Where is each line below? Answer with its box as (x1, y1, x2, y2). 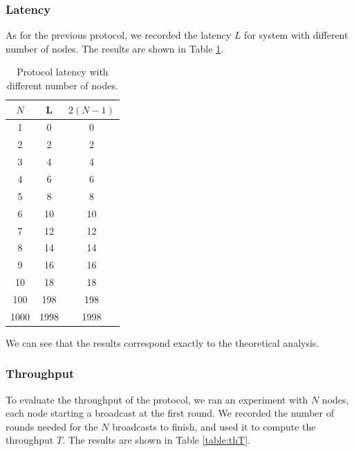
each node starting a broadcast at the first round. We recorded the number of (6, 406, 334, 420)
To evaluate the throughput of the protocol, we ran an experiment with (6, 392, 308, 406)
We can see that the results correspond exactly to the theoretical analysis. (6, 335, 319, 350)
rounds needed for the (6, 419, 98, 433)
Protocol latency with (17, 64, 109, 79)
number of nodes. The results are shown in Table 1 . (6, 41, 224, 55)
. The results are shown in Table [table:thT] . (62, 433, 250, 447)
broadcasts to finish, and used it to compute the (112, 419, 316, 433)
